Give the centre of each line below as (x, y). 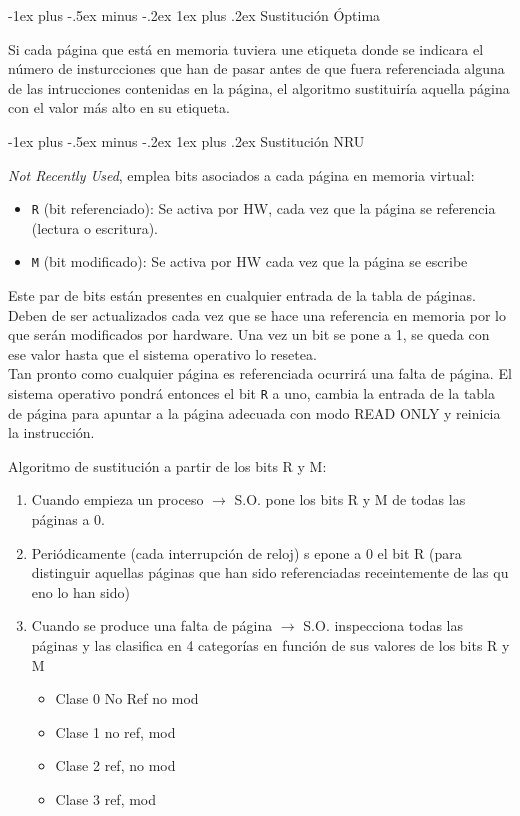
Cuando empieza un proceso (117, 499)
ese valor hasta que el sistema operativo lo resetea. (162, 353)
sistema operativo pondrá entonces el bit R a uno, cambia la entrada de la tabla (252, 393)
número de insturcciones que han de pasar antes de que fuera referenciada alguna (256, 68)
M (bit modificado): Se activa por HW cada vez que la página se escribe (249, 261)
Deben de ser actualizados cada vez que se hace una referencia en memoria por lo (257, 314)
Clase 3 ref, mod (106, 799)
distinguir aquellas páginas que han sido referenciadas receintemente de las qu (270, 572)
